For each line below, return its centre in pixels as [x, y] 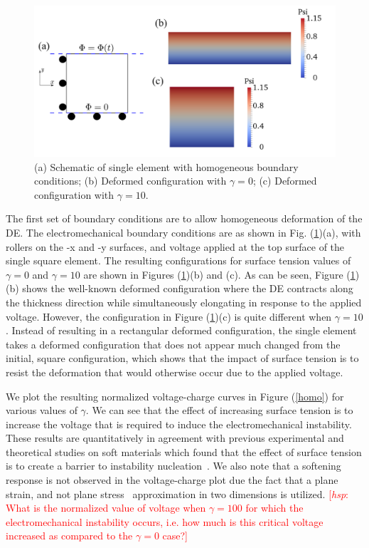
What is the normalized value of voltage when [106, 508]
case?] [175, 536]
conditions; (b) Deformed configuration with [130, 181]
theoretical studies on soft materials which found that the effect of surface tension [184, 451]
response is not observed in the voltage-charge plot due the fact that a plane [172, 480]
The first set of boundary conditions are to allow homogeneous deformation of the [184, 218]
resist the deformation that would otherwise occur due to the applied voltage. [175, 372]
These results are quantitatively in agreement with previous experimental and [175, 438]
